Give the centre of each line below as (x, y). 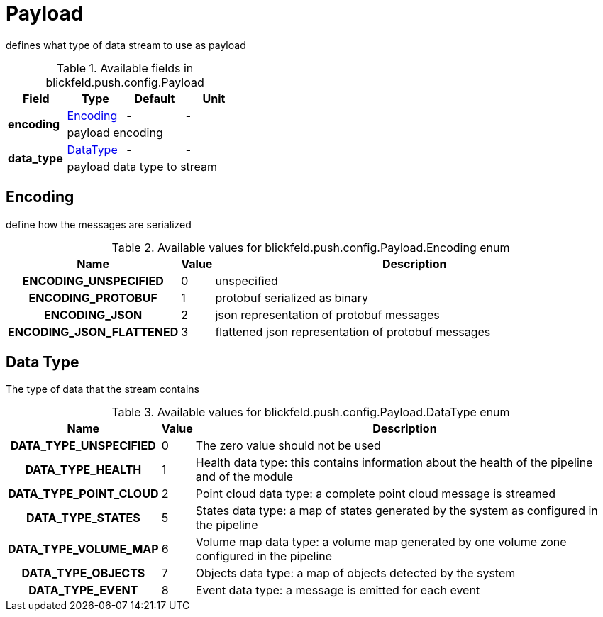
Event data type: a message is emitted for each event (338, 590)
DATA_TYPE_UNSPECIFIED (83, 446)
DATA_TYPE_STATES (83, 518)
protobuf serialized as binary (292, 298)
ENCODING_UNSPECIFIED (93, 280)
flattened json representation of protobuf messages (353, 332)
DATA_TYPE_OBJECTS (83, 573)
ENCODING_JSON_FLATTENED (93, 332)
